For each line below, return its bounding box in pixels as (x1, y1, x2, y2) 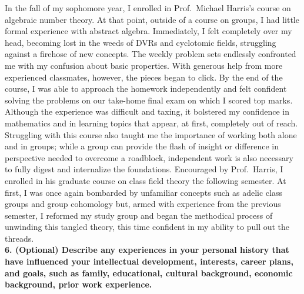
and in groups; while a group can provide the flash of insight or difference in (5, 140, 279, 152)
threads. (5, 232, 34, 244)
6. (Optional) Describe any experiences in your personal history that (5, 243, 289, 256)
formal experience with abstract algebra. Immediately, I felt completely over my (5, 25, 292, 37)
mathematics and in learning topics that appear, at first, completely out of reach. (5, 116, 298, 129)
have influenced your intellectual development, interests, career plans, (5, 255, 293, 268)
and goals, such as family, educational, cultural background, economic (5, 266, 293, 279)
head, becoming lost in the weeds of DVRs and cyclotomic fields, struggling (5, 36, 276, 48)
